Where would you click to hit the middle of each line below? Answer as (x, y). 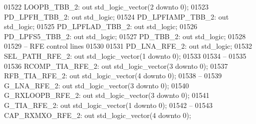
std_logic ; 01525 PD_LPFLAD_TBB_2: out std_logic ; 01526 (101, 26)
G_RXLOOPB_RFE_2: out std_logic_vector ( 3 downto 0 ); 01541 (107, 95)
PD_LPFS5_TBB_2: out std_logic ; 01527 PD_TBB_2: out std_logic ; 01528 (125, 36)
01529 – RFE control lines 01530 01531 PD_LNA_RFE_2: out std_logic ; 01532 (128, 46)
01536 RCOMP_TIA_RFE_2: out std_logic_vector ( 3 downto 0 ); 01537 (116, 66)
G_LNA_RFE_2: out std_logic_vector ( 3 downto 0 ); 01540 (96, 85)
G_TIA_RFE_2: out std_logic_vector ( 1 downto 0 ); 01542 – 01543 (108, 105)
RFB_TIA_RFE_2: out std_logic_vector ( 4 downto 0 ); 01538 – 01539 (113, 76)
